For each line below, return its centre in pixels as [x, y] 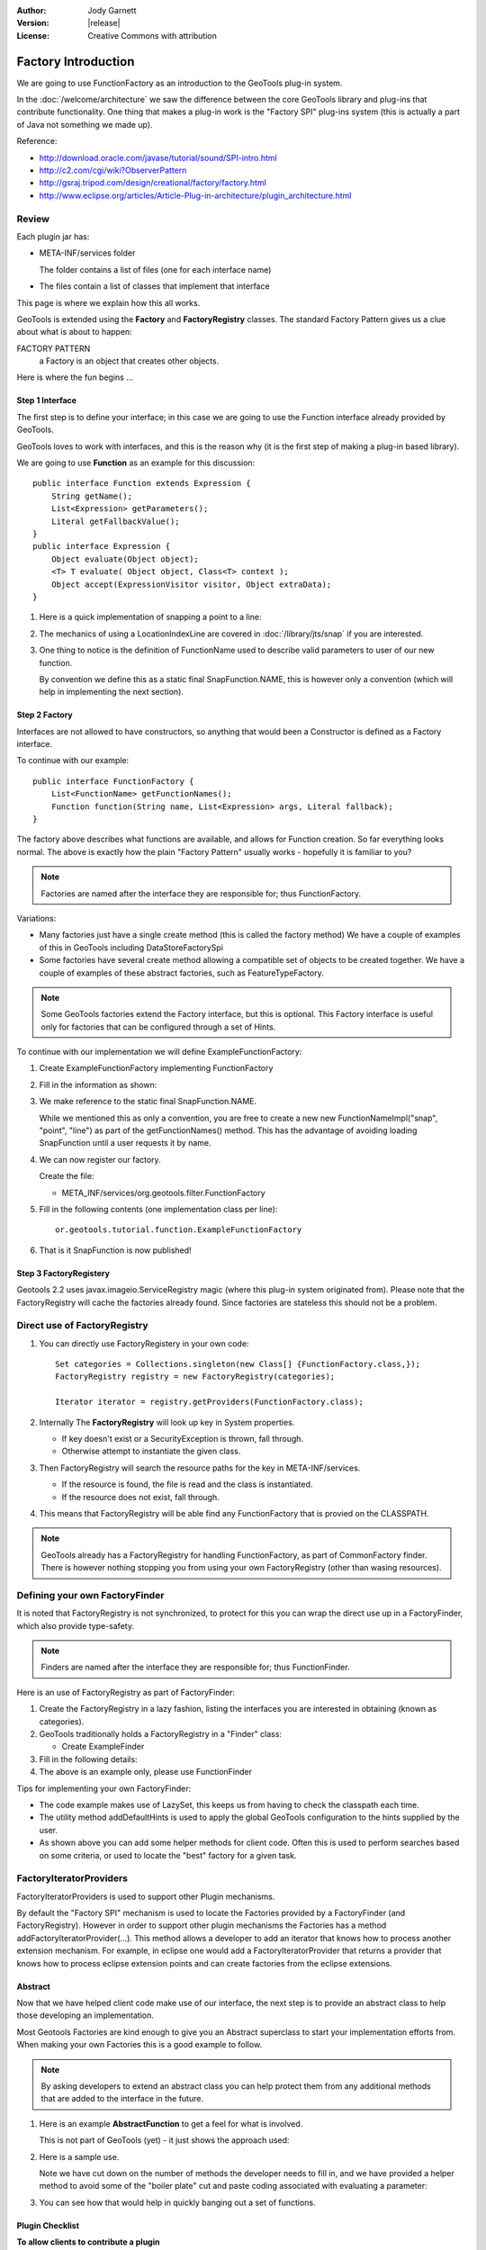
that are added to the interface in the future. [122, 2099]
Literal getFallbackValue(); [115, 521]
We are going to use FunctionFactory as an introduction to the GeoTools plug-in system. [180, 83]
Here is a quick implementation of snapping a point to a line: [150, 617]
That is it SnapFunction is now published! [116, 1250]
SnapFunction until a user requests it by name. [125, 1143]
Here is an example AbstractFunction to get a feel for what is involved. [171, 2123]
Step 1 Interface [46, 400]
